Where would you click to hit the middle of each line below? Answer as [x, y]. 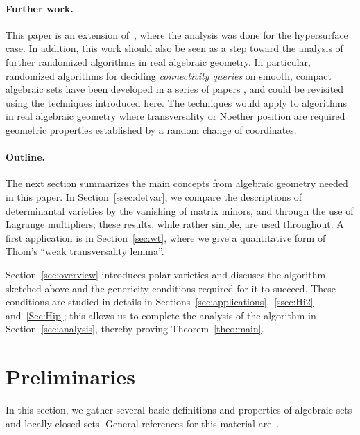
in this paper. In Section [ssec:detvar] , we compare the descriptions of [154, 196]
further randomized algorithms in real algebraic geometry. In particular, [158, 61]
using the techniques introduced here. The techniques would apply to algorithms [176, 102]
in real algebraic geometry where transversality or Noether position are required [175, 116]
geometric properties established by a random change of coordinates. [151, 129]
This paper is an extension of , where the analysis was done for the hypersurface [177, 34]
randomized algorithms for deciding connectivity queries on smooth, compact [169, 75]
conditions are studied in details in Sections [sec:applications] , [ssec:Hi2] [160, 302]
